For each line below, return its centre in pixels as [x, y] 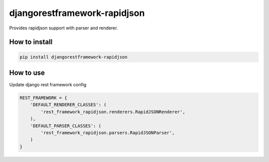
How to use [27, 73]
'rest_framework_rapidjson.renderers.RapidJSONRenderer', [113, 112]
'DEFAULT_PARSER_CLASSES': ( [66, 126]
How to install [31, 42]
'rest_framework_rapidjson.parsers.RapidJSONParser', [108, 133]
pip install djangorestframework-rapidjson [74, 57]
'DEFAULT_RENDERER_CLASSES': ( [68, 105]
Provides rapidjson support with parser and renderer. [64, 28]
